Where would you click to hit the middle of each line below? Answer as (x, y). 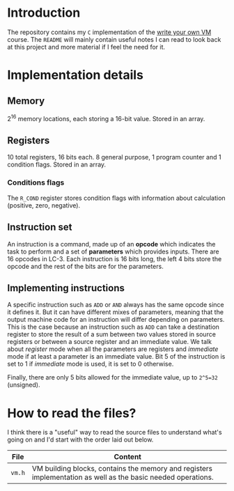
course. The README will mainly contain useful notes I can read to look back (114, 39)
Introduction (44, 13)
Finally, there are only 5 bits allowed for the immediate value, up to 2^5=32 (112, 377)
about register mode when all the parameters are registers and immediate (113, 349)
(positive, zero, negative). (44, 205)
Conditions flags (36, 182)
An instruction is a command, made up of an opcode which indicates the (111, 244)
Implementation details (76, 75)
